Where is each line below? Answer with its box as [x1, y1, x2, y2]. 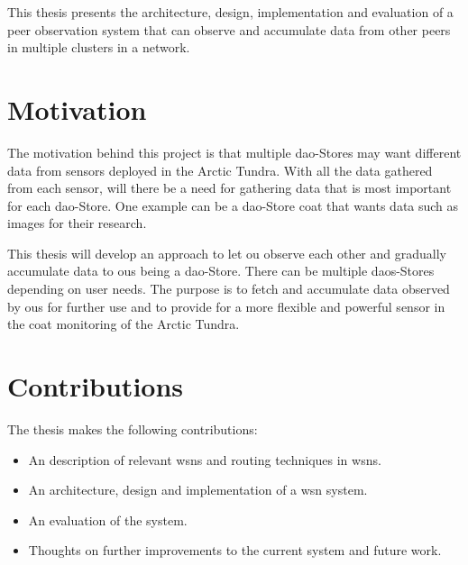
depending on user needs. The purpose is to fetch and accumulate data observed [7, 279, 450, 298]
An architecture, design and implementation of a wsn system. [28, 480, 368, 499]
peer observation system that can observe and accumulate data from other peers [7, 20, 451, 39]
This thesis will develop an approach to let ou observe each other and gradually [7, 243, 446, 262]
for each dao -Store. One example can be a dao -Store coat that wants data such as [7, 196, 459, 214]
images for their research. [7, 214, 147, 232]
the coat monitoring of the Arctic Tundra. [7, 314, 240, 333]
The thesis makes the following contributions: [7, 419, 258, 438]
